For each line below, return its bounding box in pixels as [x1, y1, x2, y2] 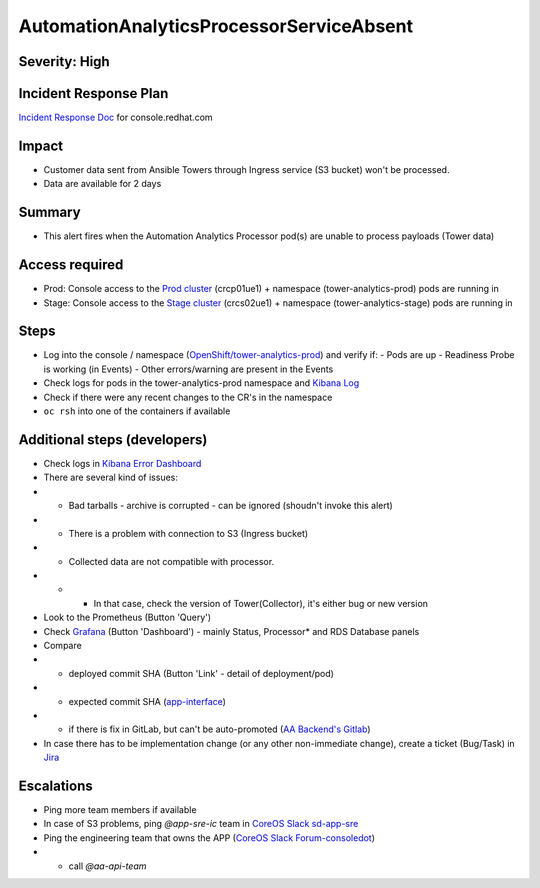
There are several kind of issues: [43, 471, 179, 484]
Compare [43, 640, 82, 652]
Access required [18, 256, 124, 274]
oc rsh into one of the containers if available [43, 405, 231, 417]
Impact [18, 137, 64, 154]
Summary [18, 204, 81, 221]
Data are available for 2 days [43, 178, 162, 190]
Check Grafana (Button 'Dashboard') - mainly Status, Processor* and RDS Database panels [43, 625, 420, 637]
